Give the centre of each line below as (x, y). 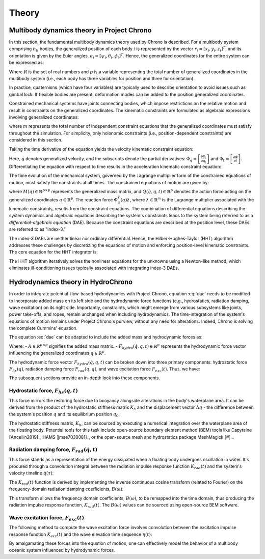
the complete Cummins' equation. (43, 328)
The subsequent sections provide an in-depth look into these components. (85, 378)
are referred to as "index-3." (38, 229)
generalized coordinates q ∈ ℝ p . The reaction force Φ (63, 200)
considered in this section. (36, 140)
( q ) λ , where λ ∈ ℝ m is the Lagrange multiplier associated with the (187, 200)
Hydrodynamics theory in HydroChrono (71, 282)
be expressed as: (26, 63)
